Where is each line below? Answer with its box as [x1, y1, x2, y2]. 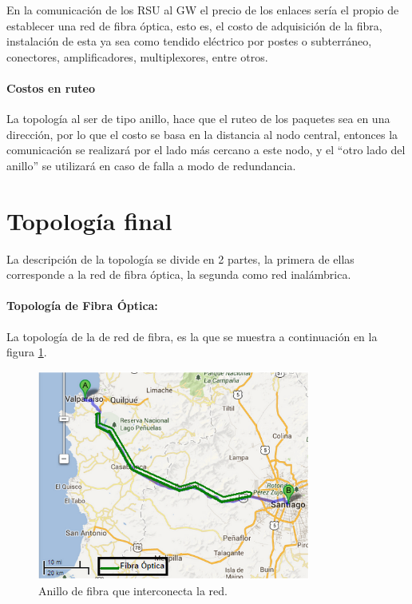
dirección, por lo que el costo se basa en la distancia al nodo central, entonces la [6, 125, 398, 142]
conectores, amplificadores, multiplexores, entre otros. [6, 48, 268, 65]
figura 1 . [6, 344, 47, 360]
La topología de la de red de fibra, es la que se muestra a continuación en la [6, 328, 378, 344]
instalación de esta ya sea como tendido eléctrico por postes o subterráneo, [6, 33, 372, 50]
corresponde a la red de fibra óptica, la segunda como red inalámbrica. [6, 266, 351, 283]
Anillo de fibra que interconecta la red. [38, 582, 228, 598]
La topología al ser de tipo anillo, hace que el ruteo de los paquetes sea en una [6, 110, 390, 127]
